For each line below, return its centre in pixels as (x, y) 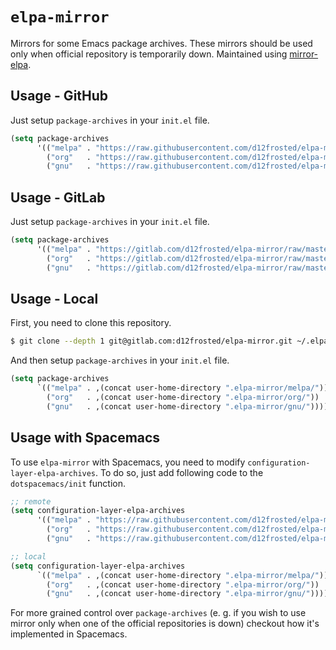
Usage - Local (54, 298)
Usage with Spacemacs (85, 438)
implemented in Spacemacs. (69, 634)
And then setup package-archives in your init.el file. (120, 360)
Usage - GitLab (58, 197)
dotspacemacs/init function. (68, 483)
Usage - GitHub (59, 96)
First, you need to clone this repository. (91, 323)
